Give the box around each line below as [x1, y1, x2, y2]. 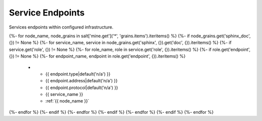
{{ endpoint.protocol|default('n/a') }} [45, 85, 118, 91]
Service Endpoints [9, 7, 85, 18]
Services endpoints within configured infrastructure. [9, 24, 114, 30]
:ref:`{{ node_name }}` [45, 98, 90, 104]
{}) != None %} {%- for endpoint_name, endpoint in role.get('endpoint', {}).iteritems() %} [9, 53, 186, 59]
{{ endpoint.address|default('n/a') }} [45, 78, 118, 84]
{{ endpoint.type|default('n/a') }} [45, 71, 111, 77]
